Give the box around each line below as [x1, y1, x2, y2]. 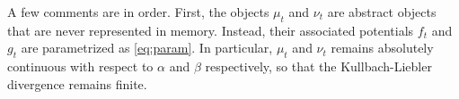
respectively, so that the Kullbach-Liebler [205, 57, 432, 76]
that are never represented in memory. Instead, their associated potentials [7, 21, 414, 39]
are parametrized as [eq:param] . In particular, [21, 38, 273, 57]
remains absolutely [331, 38, 434, 57]
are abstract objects [327, 3, 437, 21]
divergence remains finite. [7, 74, 147, 93]
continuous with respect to [7, 57, 154, 76]
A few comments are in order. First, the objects [7, 3, 269, 21]
